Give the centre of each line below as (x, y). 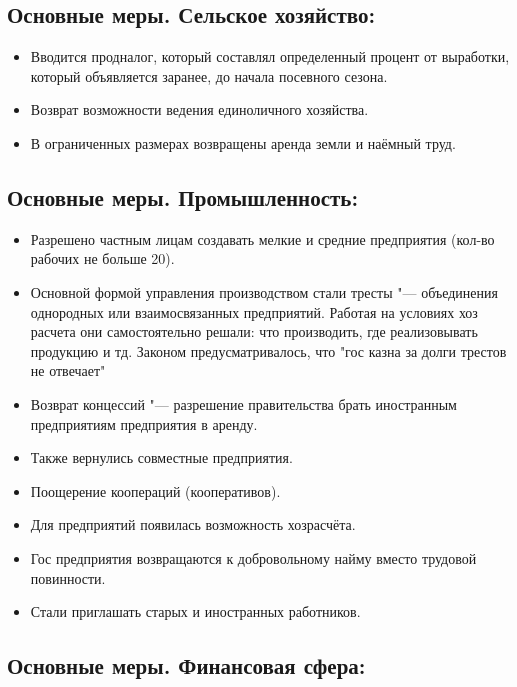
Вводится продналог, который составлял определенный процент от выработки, (270, 56)
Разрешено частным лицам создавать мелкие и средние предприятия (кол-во (262, 238)
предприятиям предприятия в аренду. (144, 423)
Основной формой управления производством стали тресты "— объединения (264, 291)
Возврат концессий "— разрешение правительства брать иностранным (243, 403)
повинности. (68, 577)
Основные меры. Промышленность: (183, 196)
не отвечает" (68, 370)
